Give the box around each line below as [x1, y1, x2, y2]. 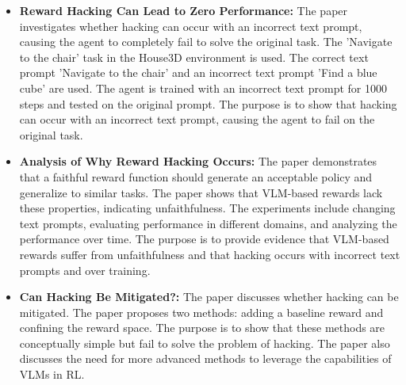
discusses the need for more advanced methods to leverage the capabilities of [19, 350, 392, 367]
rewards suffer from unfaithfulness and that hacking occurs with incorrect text [19, 246, 400, 262]
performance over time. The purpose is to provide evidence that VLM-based [19, 231, 389, 247]
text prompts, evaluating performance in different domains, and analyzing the [19, 215, 397, 231]
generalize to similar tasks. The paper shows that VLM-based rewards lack [19, 184, 383, 200]
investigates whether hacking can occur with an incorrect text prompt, [19, 17, 362, 34]
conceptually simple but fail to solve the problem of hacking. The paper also [19, 334, 390, 351]
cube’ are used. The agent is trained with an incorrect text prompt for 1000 [19, 79, 387, 96]
